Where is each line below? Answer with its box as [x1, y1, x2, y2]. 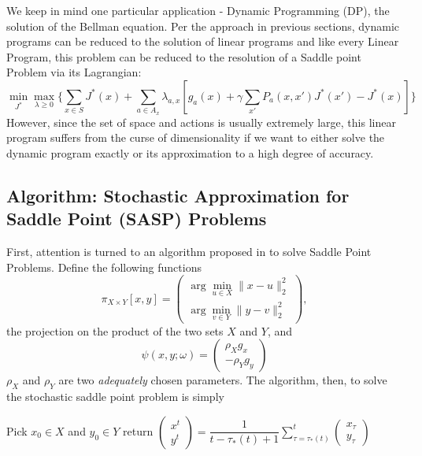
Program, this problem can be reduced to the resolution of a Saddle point [6, 48, 361, 65]
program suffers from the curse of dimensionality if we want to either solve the [6, 129, 385, 146]
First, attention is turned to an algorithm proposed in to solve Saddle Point [6, 243, 372, 260]
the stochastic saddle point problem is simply [6, 388, 224, 405]
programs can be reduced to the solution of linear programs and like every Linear [6, 33, 399, 50]
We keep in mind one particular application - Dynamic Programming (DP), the [6, 2, 390, 18]
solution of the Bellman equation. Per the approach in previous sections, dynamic [6, 17, 399, 34]
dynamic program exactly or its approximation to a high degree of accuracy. [6, 144, 374, 161]
